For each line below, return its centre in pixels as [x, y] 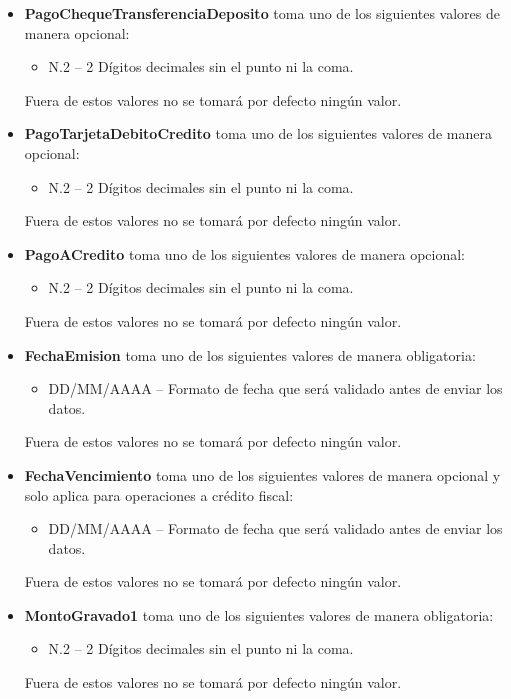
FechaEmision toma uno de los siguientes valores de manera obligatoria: [250, 354]
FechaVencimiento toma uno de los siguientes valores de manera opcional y [262, 474]
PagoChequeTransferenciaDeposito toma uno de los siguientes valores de [262, 13]
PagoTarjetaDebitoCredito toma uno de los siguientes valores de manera [258, 133]
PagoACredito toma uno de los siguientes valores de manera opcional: [245, 253]
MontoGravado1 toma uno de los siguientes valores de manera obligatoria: [259, 614]
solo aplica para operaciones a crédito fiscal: [159, 494]
